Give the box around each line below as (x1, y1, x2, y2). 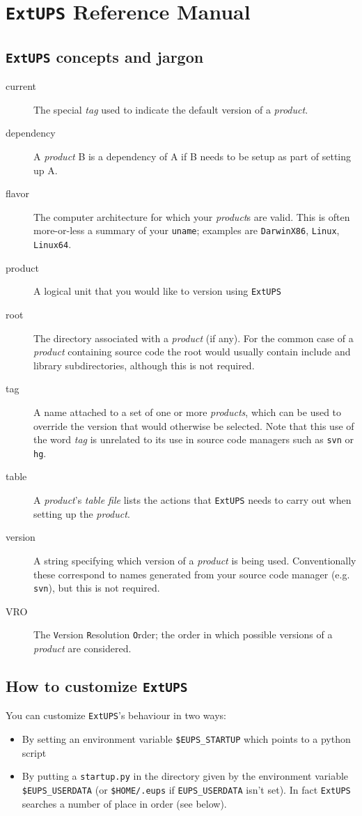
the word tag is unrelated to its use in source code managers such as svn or (33, 432, 354, 447)
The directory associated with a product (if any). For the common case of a (33, 330, 354, 345)
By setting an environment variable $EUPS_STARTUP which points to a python (22, 732, 351, 746)
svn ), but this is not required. (33, 580, 160, 595)
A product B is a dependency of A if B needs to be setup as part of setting (33, 149, 352, 164)
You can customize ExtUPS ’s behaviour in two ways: (6, 708, 226, 723)
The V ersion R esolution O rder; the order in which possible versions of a (33, 627, 333, 642)
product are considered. (33, 641, 132, 655)
